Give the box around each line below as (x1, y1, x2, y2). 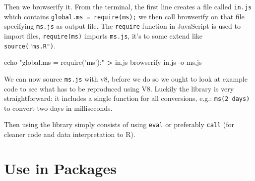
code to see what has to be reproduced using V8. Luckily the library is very (4, 83, 234, 93)
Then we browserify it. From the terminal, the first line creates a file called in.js (4, 1, 252, 11)
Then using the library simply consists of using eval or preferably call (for (4, 119, 235, 130)
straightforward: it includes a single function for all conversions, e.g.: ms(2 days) (4, 93, 250, 103)
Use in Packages (4, 158, 117, 178)
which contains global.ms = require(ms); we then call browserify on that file (4, 11, 245, 21)
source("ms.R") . (4, 40, 56, 50)
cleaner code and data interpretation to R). (4, 129, 135, 139)
